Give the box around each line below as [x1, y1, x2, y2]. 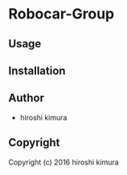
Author [8, 92, 44, 105]
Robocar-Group [8, 5, 115, 23]
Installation [8, 63, 66, 77]
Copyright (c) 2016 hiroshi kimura [8, 157, 119, 167]
